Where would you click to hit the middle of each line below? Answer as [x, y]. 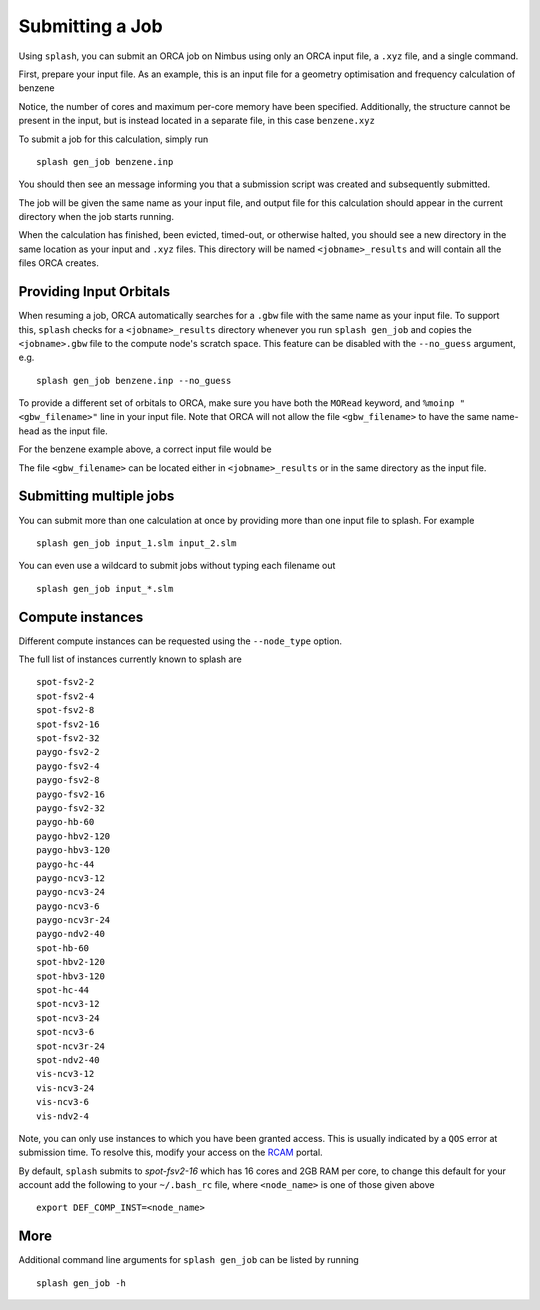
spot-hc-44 [63, 990]
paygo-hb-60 [65, 822]
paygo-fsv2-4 [68, 766]
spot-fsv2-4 [65, 696]
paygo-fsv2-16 [70, 794]
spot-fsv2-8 [65, 710]
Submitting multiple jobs [96, 496]
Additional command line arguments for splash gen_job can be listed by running [188, 1260]
